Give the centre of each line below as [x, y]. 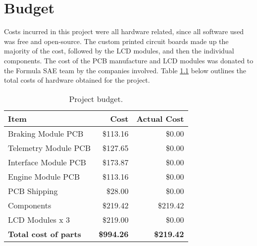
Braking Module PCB [46, 133]
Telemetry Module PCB [50, 148]
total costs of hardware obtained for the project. [77, 80]
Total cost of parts [45, 234]
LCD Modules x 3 [39, 219]
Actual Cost [160, 118]
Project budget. [96, 98]
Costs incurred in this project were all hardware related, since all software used [124, 31]
